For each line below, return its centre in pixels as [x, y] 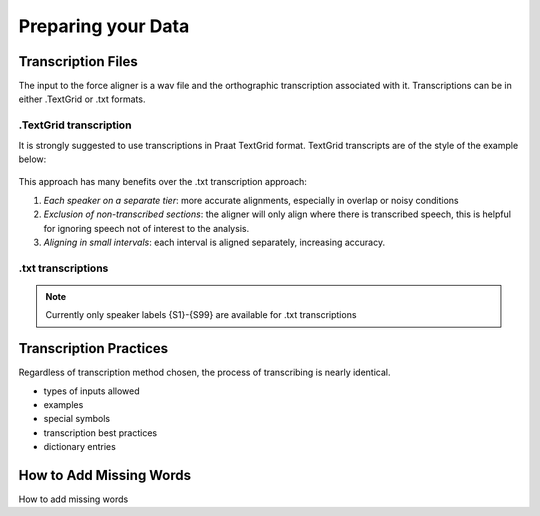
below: [32, 159]
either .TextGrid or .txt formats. [82, 99]
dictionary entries [80, 447]
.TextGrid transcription [75, 125]
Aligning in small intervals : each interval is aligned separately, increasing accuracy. [214, 242]
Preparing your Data [104, 26]
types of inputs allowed [91, 391]
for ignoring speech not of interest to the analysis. [146, 228]
